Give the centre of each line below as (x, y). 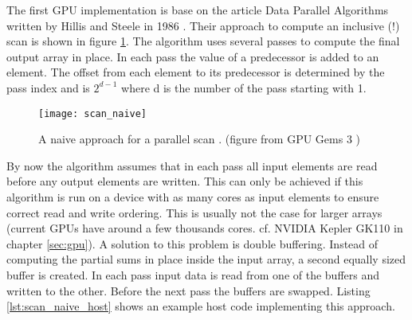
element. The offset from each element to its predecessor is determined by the (196, 72)
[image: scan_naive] (93, 113)
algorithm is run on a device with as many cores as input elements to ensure (193, 197)
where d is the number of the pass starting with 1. (244, 87)
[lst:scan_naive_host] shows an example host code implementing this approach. (201, 306)
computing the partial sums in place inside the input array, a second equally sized (206, 259)
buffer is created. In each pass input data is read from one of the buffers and (193, 274)
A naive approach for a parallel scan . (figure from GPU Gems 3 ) (200, 139)
